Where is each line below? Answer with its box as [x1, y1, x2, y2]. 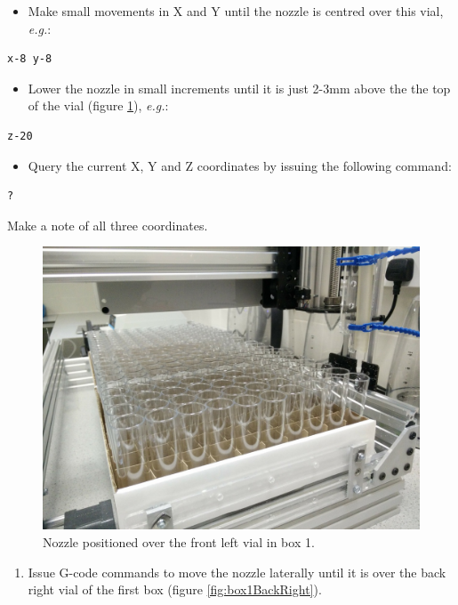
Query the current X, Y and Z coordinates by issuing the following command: [28, 156, 452, 174]
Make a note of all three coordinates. [7, 215, 208, 234]
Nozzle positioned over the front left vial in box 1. [43, 532, 315, 551]
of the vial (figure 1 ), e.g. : [28, 96, 169, 115]
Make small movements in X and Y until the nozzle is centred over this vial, [28, 2, 444, 20]
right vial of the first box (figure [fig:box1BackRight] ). [28, 580, 322, 599]
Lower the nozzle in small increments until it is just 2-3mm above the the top [28, 78, 451, 97]
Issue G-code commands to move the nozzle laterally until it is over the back [28, 562, 446, 581]
